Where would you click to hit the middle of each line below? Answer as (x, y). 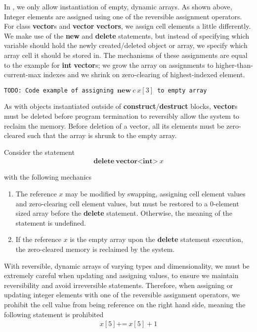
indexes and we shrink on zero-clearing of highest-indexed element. (144, 74)
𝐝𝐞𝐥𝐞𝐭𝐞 (104, 162)
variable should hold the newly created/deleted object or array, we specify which (126, 45)
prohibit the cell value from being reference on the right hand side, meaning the (125, 304)
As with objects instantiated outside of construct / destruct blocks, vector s (121, 106)
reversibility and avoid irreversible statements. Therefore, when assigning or (119, 285)
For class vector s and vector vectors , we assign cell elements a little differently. (128, 26)
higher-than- (234, 65)
